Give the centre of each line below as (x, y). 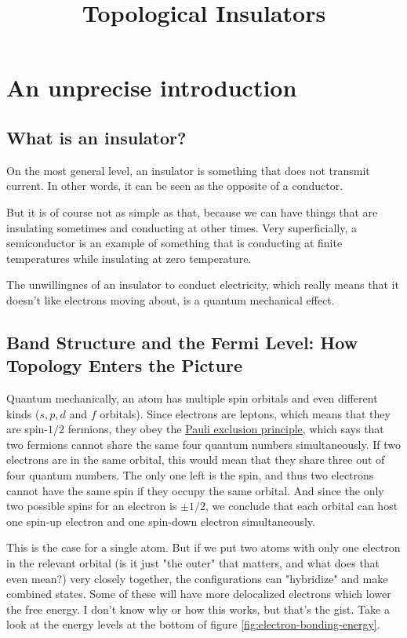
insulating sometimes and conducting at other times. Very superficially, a (182, 227)
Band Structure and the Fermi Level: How (182, 342)
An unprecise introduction (152, 87)
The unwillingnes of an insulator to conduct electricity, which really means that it (203, 284)
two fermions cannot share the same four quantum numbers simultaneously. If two (204, 444)
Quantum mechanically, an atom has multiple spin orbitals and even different (192, 398)
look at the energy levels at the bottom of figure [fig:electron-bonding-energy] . (193, 624)
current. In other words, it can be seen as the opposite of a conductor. (175, 186)
